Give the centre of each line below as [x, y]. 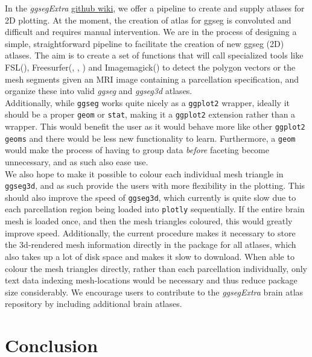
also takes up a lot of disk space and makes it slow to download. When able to [150, 256]
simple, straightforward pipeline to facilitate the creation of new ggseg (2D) [145, 43]
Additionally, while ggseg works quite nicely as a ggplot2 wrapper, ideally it [148, 102]
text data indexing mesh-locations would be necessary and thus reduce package [151, 280]
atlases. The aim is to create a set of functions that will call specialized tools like [154, 55]
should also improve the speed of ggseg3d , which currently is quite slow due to [151, 197]
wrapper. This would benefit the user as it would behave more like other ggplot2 [155, 126]
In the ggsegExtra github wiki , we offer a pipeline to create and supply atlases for [155, 8]
